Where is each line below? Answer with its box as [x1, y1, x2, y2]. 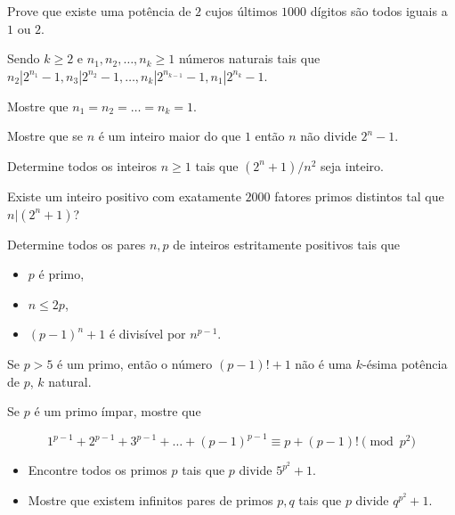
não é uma [295, 354, 353, 372]
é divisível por [109, 324, 186, 343]
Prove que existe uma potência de [7, 2, 191, 20]
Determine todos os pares [7, 234, 146, 253]
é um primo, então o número [57, 354, 213, 372]
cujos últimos [205, 2, 278, 20]
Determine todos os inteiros [7, 156, 158, 175]
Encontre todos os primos [28, 461, 167, 479]
